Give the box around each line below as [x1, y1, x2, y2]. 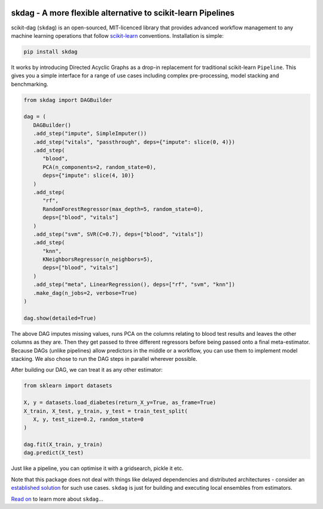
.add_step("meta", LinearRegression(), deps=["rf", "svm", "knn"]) [33, 281, 236, 288]
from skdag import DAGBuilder [23, 97, 112, 103]
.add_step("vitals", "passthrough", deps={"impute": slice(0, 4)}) [33, 138, 236, 145]
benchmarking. [11, 80, 48, 88]
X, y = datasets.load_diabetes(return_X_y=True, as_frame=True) [23, 399, 217, 406]
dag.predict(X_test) [23, 450, 84, 456]
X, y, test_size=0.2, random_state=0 [33, 415, 144, 423]
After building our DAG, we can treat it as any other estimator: [11, 366, 163, 374]
